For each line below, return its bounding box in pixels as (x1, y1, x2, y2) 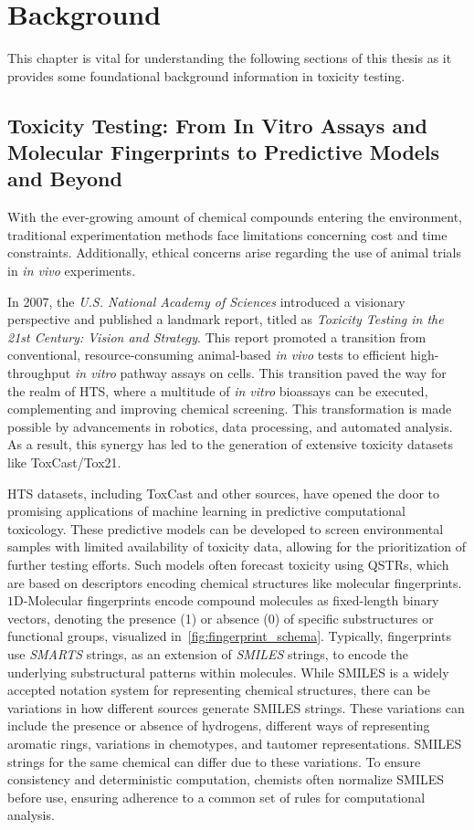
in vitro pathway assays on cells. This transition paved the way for (74, 363, 447, 383)
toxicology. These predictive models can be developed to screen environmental (7, 519, 444, 538)
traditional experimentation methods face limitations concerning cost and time (7, 225, 448, 244)
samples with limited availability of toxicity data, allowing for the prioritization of (7, 537, 466, 556)
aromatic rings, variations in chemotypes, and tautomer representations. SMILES (7, 733, 462, 752)
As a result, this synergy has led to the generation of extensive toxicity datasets (7, 435, 453, 454)
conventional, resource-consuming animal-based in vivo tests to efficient (7, 345, 406, 364)
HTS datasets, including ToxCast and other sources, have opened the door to (7, 483, 440, 502)
